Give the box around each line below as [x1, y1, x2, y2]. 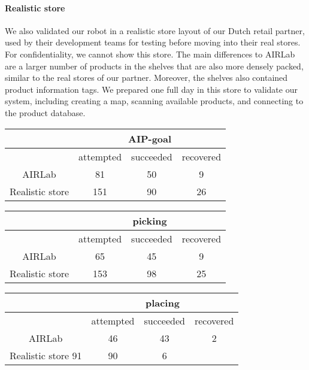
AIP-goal [128, 131, 172, 145]
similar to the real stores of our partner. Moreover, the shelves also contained [5, 71, 288, 84]
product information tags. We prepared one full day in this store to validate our [5, 83, 298, 95]
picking [132, 213, 167, 228]
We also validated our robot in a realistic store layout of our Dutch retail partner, [5, 24, 305, 37]
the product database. [5, 106, 86, 119]
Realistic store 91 [10, 348, 82, 362]
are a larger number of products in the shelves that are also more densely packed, [5, 59, 304, 72]
